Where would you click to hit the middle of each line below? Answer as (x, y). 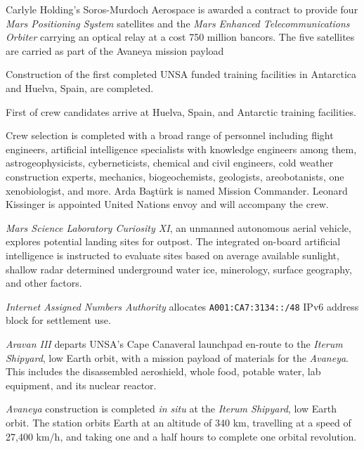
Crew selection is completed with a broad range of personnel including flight (170, 135)
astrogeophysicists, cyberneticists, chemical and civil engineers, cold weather (170, 163)
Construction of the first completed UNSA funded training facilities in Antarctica (181, 74)
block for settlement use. (58, 320)
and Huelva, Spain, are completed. (80, 87)
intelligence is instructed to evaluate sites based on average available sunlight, (173, 255)
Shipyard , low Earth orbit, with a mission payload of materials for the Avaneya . (177, 357)
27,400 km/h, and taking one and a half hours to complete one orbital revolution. (181, 436)
